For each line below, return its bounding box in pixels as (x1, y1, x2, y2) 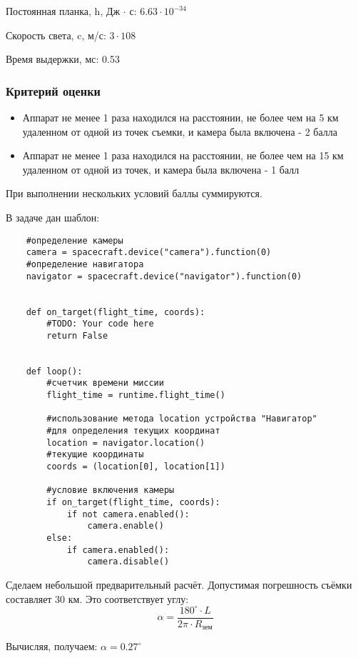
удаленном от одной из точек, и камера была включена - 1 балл (22, 161, 300, 176)
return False (46, 330, 108, 341)
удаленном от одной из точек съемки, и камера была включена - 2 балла (22, 124, 338, 139)
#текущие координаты (46, 449, 144, 460)
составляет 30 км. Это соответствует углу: (6, 591, 189, 606)
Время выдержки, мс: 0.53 (6, 51, 120, 66)
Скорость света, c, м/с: (6, 27, 106, 42)
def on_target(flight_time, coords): (26, 306, 205, 317)
